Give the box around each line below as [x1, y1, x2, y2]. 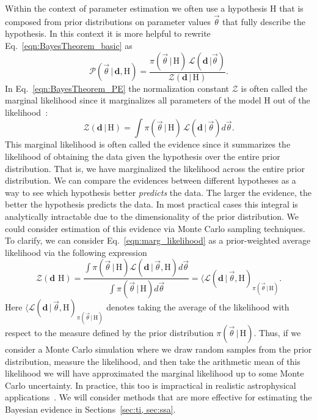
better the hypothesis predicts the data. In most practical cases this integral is [5, 198, 298, 211]
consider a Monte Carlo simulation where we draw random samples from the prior [5, 343, 312, 356]
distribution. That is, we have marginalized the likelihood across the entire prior [5, 162, 305, 174]
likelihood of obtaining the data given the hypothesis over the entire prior [5, 150, 280, 162]
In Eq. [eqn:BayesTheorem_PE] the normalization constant [5, 81, 229, 94]
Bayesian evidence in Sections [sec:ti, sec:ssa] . [5, 403, 176, 416]
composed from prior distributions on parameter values [5, 15, 211, 28]
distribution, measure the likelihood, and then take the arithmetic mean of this [5, 354, 301, 367]
